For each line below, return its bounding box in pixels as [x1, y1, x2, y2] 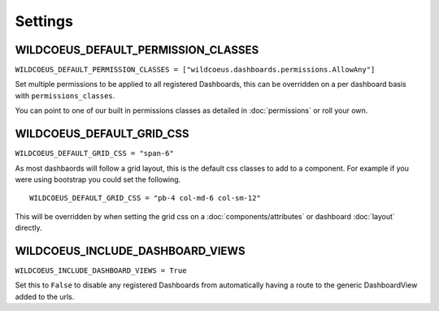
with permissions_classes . [15, 90, 115, 101]
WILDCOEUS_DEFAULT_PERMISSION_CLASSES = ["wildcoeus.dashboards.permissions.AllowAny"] [15, 65, 376, 75]
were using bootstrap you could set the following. [15, 175, 181, 184]
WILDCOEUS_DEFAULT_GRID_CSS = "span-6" [15, 149, 174, 158]
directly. [15, 223, 42, 233]
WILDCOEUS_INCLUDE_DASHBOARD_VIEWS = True [15, 266, 187, 275]
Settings [15, 12, 73, 30]
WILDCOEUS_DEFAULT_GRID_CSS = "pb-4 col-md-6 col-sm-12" [29, 193, 262, 203]
